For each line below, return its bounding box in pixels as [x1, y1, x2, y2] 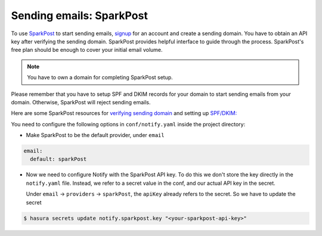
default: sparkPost [30, 156, 87, 163]
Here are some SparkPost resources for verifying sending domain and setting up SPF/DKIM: [11, 110, 237, 117]
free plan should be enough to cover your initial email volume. [11, 46, 163, 54]
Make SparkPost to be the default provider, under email [26, 132, 165, 139]
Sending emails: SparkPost [11, 9, 148, 22]
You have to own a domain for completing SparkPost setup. [27, 74, 173, 81]
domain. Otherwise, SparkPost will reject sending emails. [11, 98, 151, 105]
